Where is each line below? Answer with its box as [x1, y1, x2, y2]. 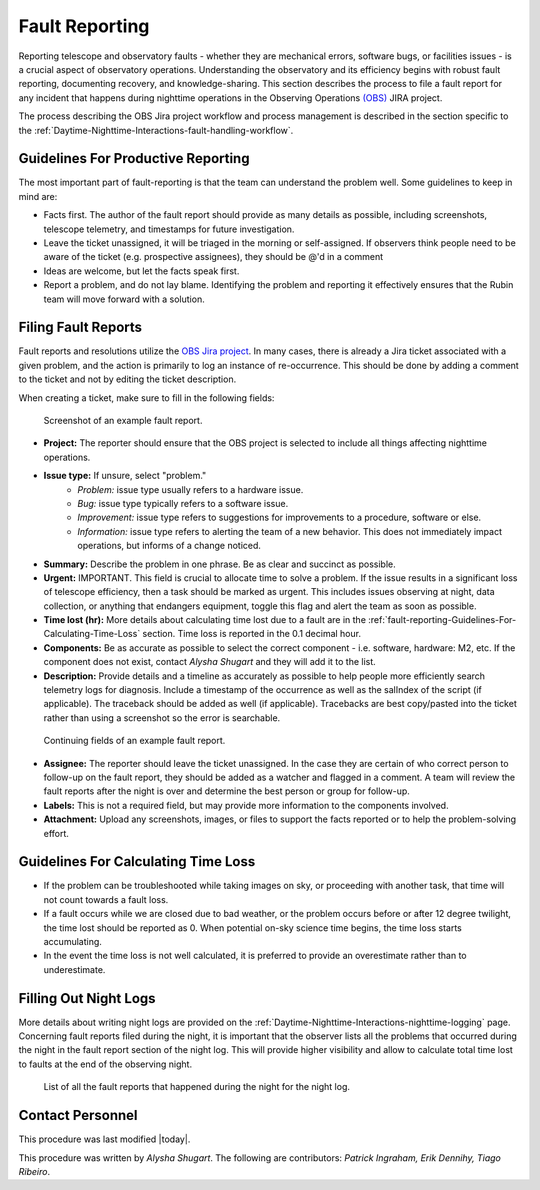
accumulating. [43, 936, 102, 948]
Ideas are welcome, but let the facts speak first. [43, 265, 240, 277]
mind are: [18, 190, 58, 202]
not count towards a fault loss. [43, 893, 169, 905]
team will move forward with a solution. [43, 293, 205, 305]
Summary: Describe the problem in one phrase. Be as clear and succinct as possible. [43, 558, 396, 570]
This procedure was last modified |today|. [18, 1133, 191, 1145]
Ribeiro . [18, 1165, 50, 1177]
